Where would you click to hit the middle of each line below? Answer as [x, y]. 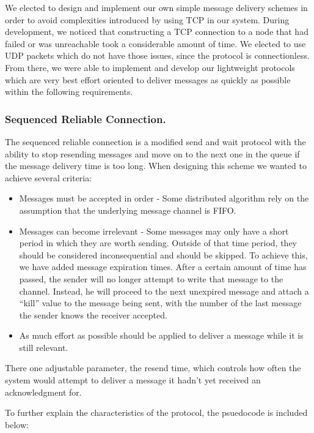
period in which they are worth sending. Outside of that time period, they [158, 243]
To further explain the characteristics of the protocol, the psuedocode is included [156, 412]
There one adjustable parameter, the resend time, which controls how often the [153, 368]
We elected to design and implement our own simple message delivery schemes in [156, 7]
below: [17, 424]
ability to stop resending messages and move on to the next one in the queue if [152, 153]
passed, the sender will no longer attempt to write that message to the [151, 278]
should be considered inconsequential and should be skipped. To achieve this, [163, 254]
